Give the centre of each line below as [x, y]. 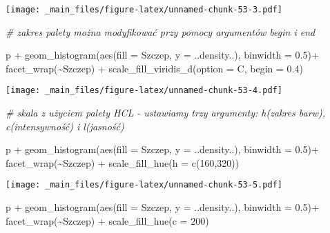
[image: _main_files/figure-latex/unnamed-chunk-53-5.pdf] [144, 185]
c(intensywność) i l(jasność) [65, 126]
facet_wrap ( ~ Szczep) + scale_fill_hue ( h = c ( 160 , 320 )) [123, 162]
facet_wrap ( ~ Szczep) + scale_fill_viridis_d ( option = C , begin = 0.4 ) [154, 68]
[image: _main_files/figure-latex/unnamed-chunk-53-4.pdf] [144, 91]
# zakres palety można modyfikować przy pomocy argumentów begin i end [161, 31]
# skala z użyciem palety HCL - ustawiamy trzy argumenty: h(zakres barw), [165, 113]
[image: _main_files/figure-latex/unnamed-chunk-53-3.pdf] [144, 10]
